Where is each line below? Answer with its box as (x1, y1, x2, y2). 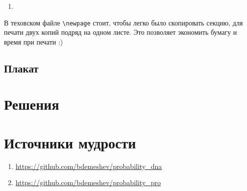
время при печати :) (4, 36, 63, 47)
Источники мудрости (4, 132, 136, 152)
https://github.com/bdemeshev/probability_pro (15, 177, 161, 188)
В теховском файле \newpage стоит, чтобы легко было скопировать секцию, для (4, 17, 243, 27)
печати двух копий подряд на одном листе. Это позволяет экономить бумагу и (4, 27, 237, 37)
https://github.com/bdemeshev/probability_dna (15, 161, 162, 171)
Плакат (4, 60, 39, 75)
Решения (4, 94, 59, 114)
